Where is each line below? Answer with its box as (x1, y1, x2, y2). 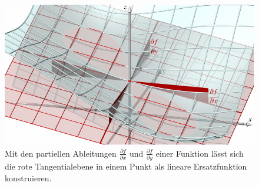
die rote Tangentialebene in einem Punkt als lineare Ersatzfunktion (5, 160, 247, 172)
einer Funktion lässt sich (155, 147, 244, 159)
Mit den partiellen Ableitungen (5, 147, 117, 159)
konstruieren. (5, 171, 52, 184)
